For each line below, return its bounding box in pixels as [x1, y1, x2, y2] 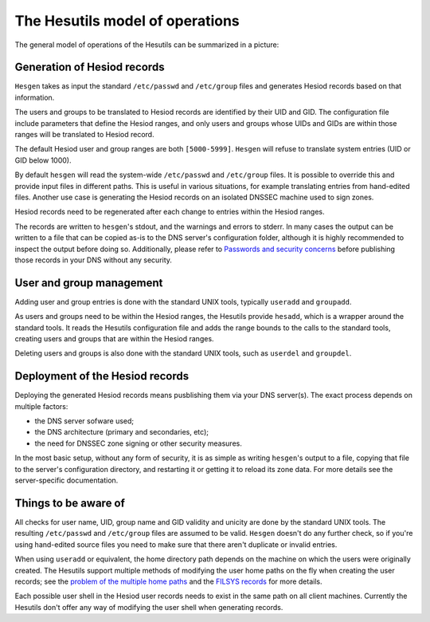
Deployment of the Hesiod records [14, 369, 190, 383]
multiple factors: [14, 401, 68, 411]
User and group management [14, 276, 163, 289]
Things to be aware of [14, 496, 125, 510]
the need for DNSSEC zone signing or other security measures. [34, 439, 242, 448]
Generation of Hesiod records [14, 61, 165, 74]
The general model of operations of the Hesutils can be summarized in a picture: [14, 40, 279, 49]
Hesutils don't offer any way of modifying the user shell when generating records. [14, 602, 283, 612]
